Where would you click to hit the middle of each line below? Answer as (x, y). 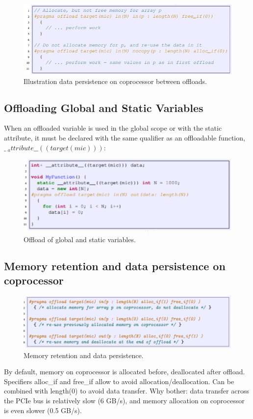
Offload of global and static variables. (80, 239)
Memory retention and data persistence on (115, 265)
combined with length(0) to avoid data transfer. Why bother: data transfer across (126, 391)
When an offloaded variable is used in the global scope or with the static (113, 128)
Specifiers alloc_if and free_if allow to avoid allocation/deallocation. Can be (119, 381)
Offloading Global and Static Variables (104, 107)
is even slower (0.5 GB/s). (43, 410)
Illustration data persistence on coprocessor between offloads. (115, 81)
